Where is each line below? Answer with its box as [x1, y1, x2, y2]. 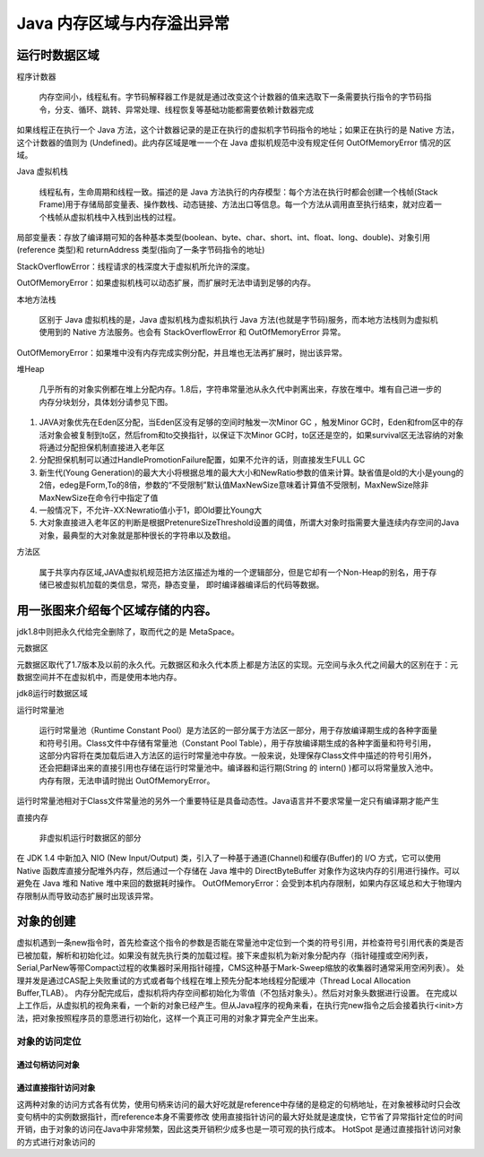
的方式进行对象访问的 [16, 1136, 96, 1147]
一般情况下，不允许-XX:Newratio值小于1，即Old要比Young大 [39, 505, 263, 515]
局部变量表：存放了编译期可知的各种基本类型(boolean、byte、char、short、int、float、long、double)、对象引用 [16, 231, 430, 242]
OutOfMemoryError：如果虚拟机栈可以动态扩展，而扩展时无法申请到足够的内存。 [16, 278, 315, 289]
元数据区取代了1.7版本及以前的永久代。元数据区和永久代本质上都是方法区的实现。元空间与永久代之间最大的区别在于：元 [16, 659, 459, 669]
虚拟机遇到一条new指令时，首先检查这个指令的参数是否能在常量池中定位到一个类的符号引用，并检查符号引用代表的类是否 [16, 937, 464, 948]
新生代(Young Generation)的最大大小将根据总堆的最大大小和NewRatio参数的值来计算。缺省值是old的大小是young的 [39, 467, 464, 478]
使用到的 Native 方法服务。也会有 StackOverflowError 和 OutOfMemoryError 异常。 [39, 327, 346, 338]
